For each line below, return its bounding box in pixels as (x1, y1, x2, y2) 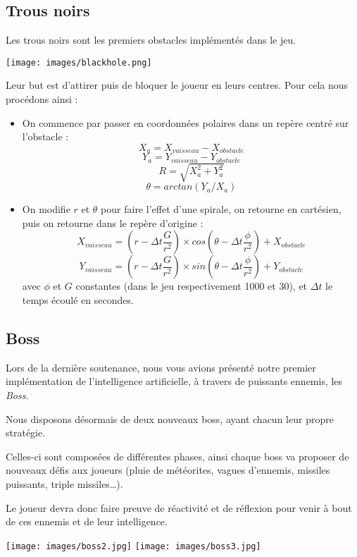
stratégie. (6, 425, 46, 440)
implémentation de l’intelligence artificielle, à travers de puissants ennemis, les (6, 374, 343, 388)
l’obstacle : (22, 129, 69, 144)
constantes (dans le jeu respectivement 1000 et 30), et (75, 278, 308, 293)
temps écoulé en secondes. (22, 293, 134, 307)
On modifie (22, 202, 70, 216)
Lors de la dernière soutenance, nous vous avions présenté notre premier (6, 360, 316, 374)
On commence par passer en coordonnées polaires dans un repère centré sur (22, 115, 349, 130)
